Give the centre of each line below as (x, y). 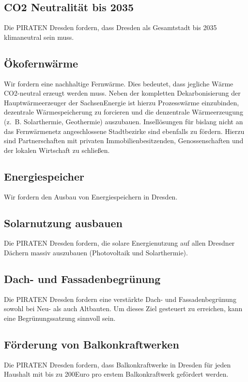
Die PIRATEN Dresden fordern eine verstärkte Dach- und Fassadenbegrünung (120, 299)
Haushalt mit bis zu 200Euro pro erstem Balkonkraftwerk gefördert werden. (116, 374)
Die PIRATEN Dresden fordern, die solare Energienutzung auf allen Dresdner (119, 243)
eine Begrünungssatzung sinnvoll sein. (60, 318)
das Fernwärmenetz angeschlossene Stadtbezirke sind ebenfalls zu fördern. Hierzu (124, 131)
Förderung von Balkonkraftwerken (92, 344)
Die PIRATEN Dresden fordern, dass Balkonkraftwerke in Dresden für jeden (117, 364)
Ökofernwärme (41, 63)
